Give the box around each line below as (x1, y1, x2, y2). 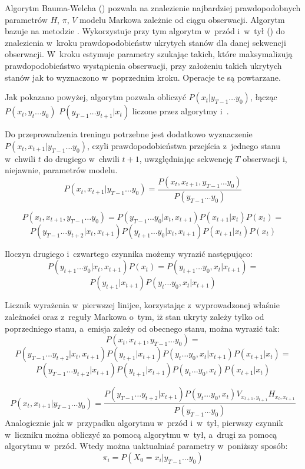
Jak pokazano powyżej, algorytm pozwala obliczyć (5, 91, 186, 103)
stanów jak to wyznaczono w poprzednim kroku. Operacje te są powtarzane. (5, 71, 281, 83)
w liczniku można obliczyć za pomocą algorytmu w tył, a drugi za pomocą (5, 428, 277, 440)
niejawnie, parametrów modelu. (5, 164, 118, 176)
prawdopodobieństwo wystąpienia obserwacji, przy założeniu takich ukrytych (5, 59, 282, 71)
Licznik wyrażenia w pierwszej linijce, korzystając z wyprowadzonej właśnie (5, 299, 280, 311)
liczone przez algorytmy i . (132, 105, 229, 117)
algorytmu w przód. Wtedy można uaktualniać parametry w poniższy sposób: (5, 440, 288, 452)
